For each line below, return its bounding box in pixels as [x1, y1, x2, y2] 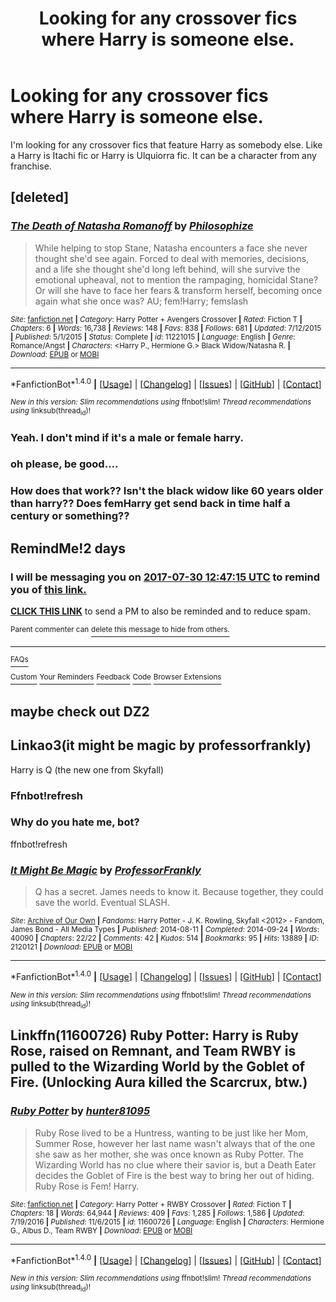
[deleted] [10, 189, 70, 206]
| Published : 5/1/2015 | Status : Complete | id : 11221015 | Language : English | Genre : [10, 332, 296, 342]
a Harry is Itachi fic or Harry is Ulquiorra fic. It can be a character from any [10, 149, 317, 161]
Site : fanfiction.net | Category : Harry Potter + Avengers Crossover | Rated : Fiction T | [10, 314, 303, 324]
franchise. [10, 160, 52, 172]
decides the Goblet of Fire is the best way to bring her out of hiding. [34, 1169, 315, 1181]
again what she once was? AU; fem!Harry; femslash [34, 295, 249, 307]
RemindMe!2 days [10, 540, 127, 557]
